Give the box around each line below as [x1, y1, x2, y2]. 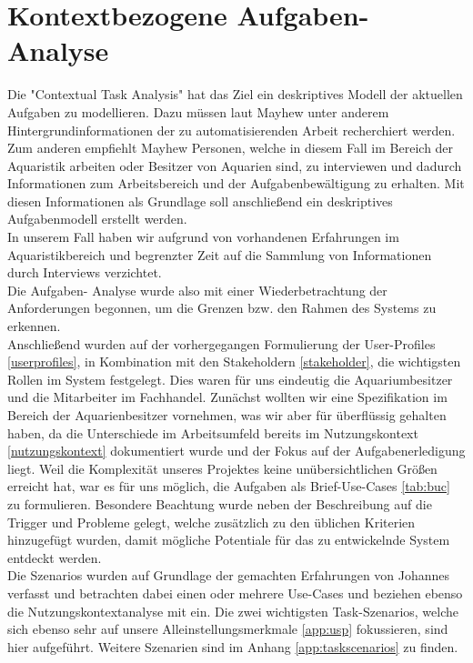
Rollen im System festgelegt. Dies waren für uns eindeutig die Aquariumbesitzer [7, 369, 453, 388]
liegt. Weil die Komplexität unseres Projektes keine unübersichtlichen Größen [7, 458, 438, 477]
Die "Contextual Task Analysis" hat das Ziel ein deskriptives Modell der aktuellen [7, 85, 463, 104]
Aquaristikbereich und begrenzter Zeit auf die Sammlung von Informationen [7, 245, 432, 264]
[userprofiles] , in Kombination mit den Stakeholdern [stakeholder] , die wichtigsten [7, 352, 461, 371]
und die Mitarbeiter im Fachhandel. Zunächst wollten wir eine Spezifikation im [7, 387, 448, 407]
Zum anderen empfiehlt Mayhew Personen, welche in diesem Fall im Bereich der [7, 138, 454, 157]
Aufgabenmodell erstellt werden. [7, 209, 187, 228]
